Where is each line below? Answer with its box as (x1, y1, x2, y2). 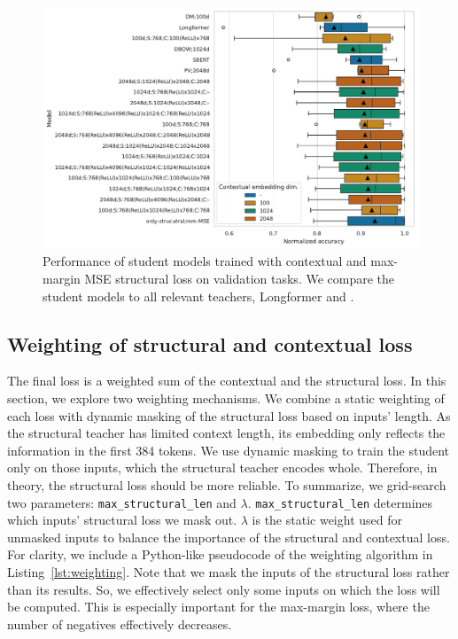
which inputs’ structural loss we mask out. (7, 510, 237, 529)
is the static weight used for (252, 510, 402, 529)
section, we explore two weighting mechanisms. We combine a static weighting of (7, 389, 445, 408)
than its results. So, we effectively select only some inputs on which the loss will (7, 580, 440, 598)
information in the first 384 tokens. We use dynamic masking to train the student (7, 440, 450, 459)
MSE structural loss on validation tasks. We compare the (84, 269, 395, 288)
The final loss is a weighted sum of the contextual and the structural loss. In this (7, 371, 446, 390)
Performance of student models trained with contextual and (43, 252, 367, 270)
